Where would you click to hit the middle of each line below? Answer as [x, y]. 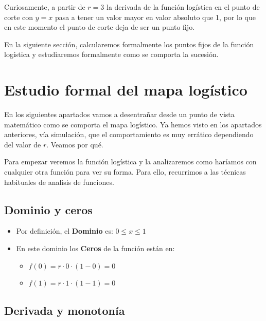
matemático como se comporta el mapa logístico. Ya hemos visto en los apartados [133, 124]
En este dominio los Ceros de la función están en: [95, 248]
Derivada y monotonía [65, 310]
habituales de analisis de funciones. [59, 182]
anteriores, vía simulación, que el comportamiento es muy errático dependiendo [129, 134]
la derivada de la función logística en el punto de [183, 7]
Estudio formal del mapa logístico [126, 90]
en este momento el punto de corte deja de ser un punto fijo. [100, 27]
